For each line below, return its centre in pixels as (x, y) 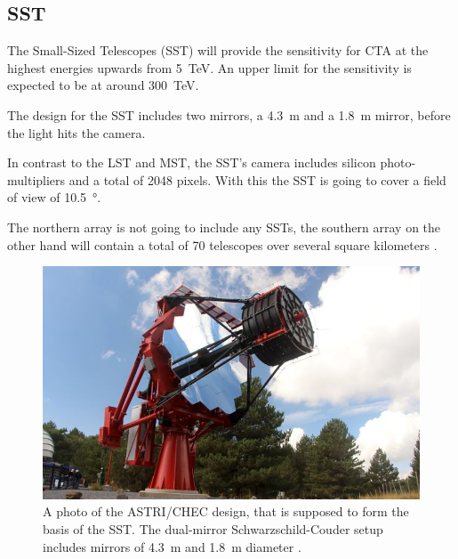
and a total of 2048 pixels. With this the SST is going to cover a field (257, 179)
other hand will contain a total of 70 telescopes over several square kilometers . (222, 244)
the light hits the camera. (76, 132)
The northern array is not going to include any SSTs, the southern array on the (224, 227)
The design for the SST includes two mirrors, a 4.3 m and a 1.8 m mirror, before (229, 114)
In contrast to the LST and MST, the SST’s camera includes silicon (192, 162)
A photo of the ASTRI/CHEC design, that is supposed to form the (226, 511)
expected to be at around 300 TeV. (103, 85)
